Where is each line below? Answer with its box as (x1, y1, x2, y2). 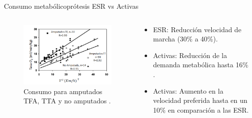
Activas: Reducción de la (153, 50, 227, 60)
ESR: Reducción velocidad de (153, 24, 242, 34)
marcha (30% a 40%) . (153, 34, 218, 44)
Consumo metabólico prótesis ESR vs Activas (4, 1, 139, 11)
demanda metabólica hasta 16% (153, 59, 249, 70)
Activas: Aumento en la (153, 85, 224, 96)
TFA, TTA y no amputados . (24, 96, 111, 106)
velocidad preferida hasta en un (153, 95, 248, 105)
